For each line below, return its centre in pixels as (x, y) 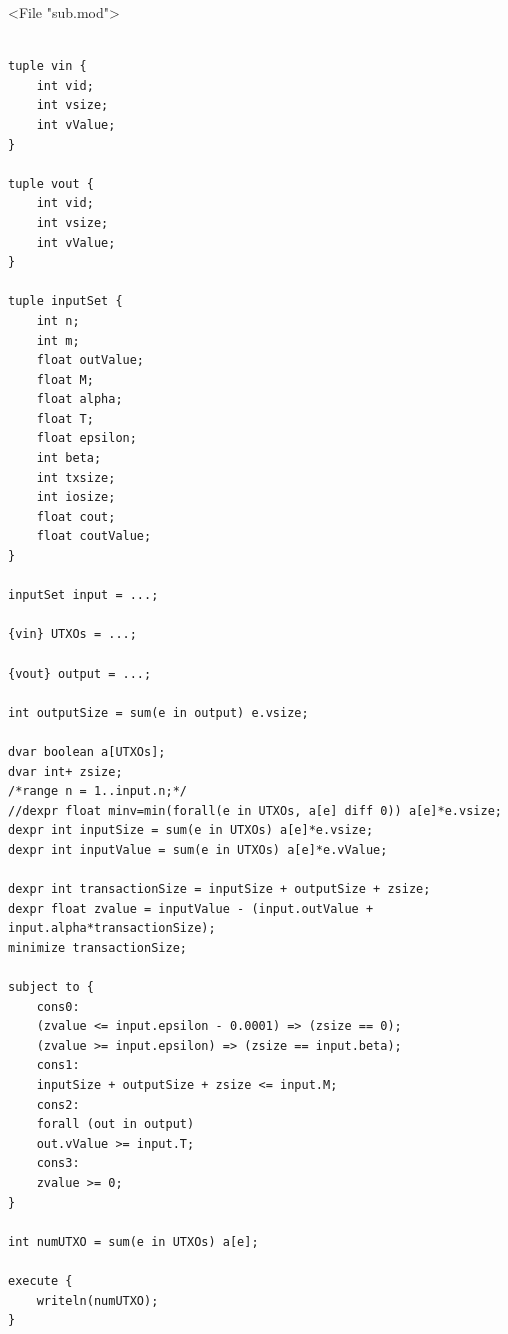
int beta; (69, 458)
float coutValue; (94, 536)
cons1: (58, 1065)
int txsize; (76, 477)
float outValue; (90, 360)
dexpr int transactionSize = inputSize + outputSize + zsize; (219, 889)
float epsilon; (86, 438)
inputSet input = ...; (83, 595)
